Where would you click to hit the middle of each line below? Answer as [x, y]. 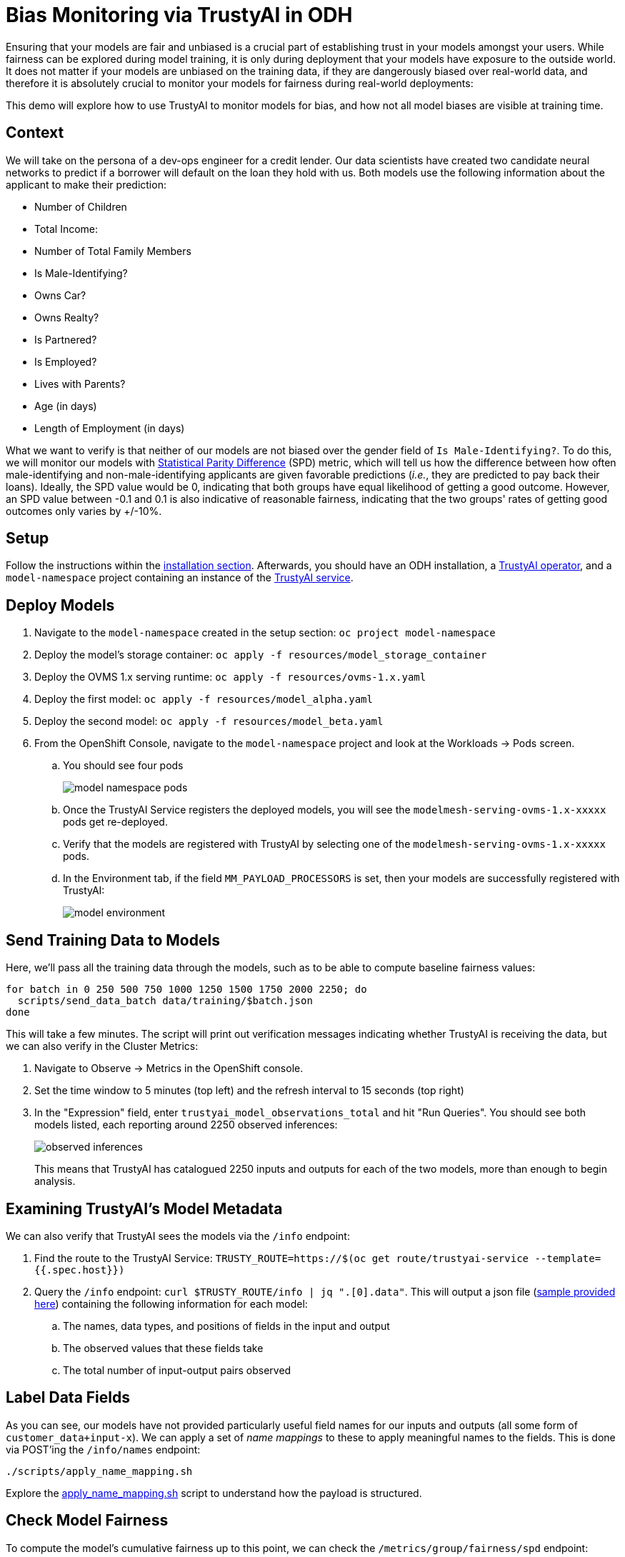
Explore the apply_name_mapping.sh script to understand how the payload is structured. [214, 1493]
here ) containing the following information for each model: [171, 1303]
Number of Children [81, 206]
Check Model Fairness [87, 1521]
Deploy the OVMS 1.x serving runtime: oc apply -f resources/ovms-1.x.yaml [230, 677]
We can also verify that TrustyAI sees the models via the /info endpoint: [178, 1236]
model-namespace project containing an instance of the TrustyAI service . [180, 578]
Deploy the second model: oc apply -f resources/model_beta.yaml [209, 721]
